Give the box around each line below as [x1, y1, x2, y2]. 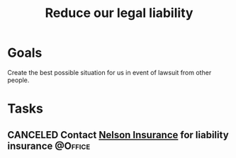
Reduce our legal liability [45, 5, 193, 21]
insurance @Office [7, 140, 91, 152]
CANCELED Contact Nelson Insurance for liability [7, 129, 229, 141]
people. [7, 76, 30, 84]
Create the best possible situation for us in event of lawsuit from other [7, 68, 212, 77]
